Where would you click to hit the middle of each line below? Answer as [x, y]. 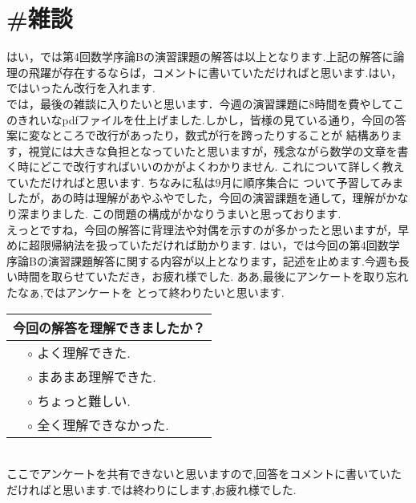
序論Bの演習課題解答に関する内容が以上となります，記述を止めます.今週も [202, 260]
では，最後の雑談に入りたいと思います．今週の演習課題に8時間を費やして [200, 103]
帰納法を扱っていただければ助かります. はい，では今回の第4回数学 [225, 245]
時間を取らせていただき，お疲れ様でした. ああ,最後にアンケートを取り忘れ [213, 276]
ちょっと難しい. [84, 400]
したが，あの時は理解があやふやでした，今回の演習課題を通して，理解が [196, 198]
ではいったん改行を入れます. [81, 88]
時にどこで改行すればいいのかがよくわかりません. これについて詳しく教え [211, 166]
